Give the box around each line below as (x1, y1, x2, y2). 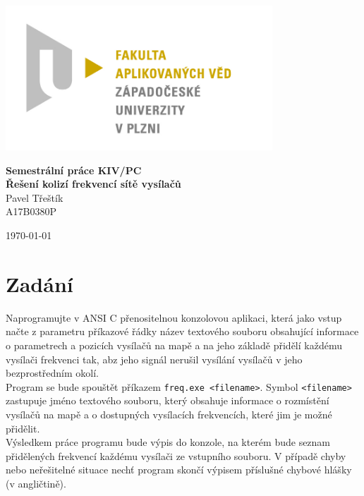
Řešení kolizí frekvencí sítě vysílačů (6, 176, 181, 191)
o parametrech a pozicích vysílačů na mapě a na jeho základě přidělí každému (6, 337, 342, 352)
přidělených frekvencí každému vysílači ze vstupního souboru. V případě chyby (6, 448, 346, 463)
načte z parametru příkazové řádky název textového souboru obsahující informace (6, 324, 359, 339)
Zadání (6, 269, 73, 298)
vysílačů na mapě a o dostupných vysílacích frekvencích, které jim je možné (6, 407, 332, 421)
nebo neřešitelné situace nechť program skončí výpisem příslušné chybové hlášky (6, 462, 352, 477)
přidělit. (6, 421, 40, 435)
